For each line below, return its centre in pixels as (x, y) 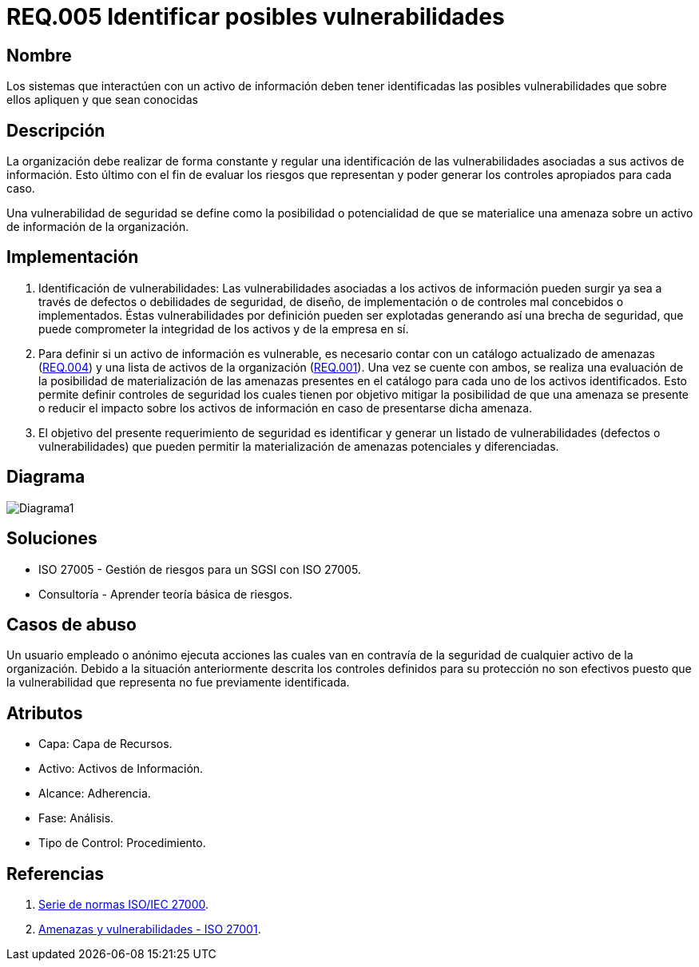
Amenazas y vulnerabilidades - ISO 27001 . (150, 929)
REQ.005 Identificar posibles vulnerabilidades (256, 17)
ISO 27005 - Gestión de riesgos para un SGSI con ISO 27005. (200, 569)
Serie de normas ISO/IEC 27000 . (124, 905)
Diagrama (46, 477)
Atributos (45, 713)
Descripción (56, 130)
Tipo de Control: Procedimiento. (122, 843)
